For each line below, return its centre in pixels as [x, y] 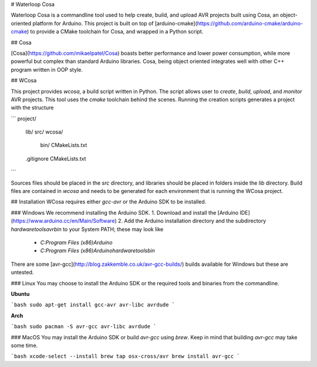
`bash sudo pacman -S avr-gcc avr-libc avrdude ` [84, 327]
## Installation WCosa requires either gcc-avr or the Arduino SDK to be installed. [109, 202]
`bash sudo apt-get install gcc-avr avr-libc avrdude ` [93, 305]
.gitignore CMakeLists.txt [56, 158]
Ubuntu [20, 293]
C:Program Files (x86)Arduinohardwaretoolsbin [97, 251]
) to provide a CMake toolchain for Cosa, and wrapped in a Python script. [115, 32]
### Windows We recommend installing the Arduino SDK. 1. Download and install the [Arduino [125, 212]
